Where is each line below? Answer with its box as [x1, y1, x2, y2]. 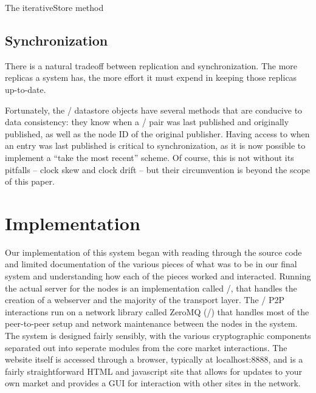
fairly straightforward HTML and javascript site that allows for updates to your [5, 364, 302, 377]
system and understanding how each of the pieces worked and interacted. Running [5, 270, 311, 282]
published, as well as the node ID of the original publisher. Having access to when [5, 127, 310, 140]
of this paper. [5, 175, 55, 188]
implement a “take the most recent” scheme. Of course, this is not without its [5, 151, 294, 163]
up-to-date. [5, 83, 46, 95]
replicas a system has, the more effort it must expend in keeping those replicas [5, 71, 297, 84]
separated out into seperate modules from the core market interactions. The [5, 341, 287, 354]
